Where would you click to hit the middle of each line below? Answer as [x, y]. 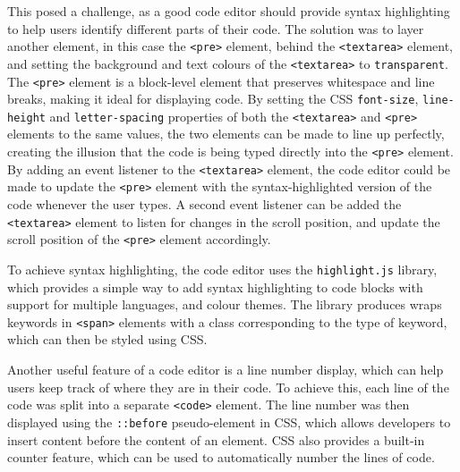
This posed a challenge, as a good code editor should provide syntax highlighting [229, 11]
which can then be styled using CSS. [107, 339]
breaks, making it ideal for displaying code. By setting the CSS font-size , [213, 99]
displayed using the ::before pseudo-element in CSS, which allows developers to [229, 421]
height [26, 118]
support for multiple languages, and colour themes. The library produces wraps [225, 304]
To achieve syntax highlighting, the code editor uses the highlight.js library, [222, 269]
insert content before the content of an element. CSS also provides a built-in [216, 439]
